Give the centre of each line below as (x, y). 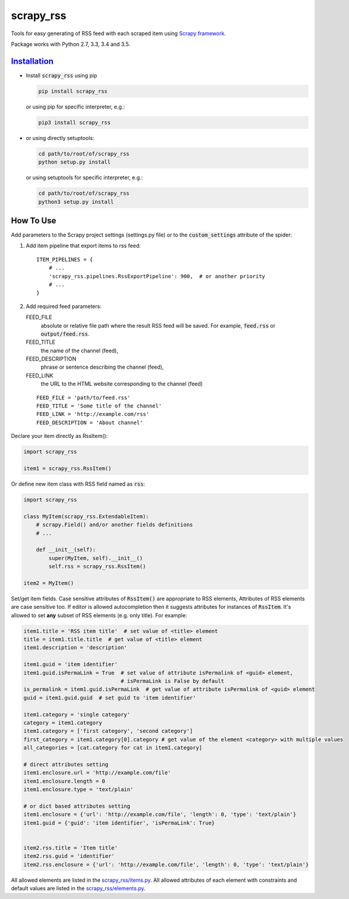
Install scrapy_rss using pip (62, 75)
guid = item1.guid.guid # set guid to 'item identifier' (110, 698)
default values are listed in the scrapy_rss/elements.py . (78, 888)
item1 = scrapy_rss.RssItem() (67, 468)
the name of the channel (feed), (80, 350)
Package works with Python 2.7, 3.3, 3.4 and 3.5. (71, 44)
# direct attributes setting (66, 764)
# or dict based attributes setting (77, 806)
